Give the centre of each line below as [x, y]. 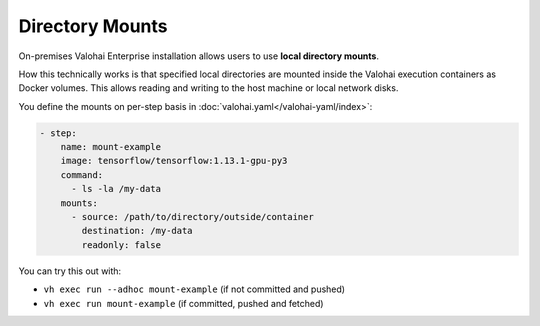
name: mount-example [111, 147]
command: [82, 174]
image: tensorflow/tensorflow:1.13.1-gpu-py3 [174, 161]
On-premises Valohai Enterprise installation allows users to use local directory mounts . [199, 56]
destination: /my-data [137, 231]
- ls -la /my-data [116, 189]
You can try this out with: [70, 271]
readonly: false [121, 244]
